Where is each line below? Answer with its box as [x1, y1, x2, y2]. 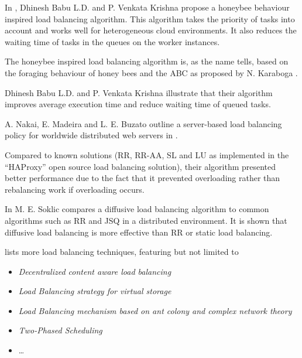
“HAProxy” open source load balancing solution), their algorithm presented [5, 160, 276, 172]
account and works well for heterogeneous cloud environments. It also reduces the [5, 24, 297, 36]
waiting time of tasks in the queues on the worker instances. [5, 35, 220, 47]
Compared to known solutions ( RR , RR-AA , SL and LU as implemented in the [5, 148, 289, 161]
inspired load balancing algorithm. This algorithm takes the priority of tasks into [5, 12, 295, 25]
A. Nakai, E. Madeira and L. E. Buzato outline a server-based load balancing [5, 117, 282, 129]
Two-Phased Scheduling [18, 324, 102, 336]
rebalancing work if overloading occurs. [5, 183, 145, 195]
